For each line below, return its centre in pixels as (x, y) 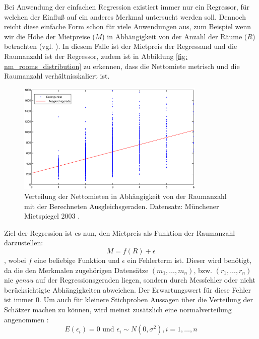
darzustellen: (24, 243)
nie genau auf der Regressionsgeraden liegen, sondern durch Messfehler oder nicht (130, 280)
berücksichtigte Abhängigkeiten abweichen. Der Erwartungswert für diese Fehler (127, 289)
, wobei (15, 260)
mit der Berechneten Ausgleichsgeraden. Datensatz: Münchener (122, 206)
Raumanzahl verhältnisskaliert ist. (57, 76)
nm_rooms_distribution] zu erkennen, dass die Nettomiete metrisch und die (122, 66)
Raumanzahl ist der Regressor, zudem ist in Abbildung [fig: (96, 56)
